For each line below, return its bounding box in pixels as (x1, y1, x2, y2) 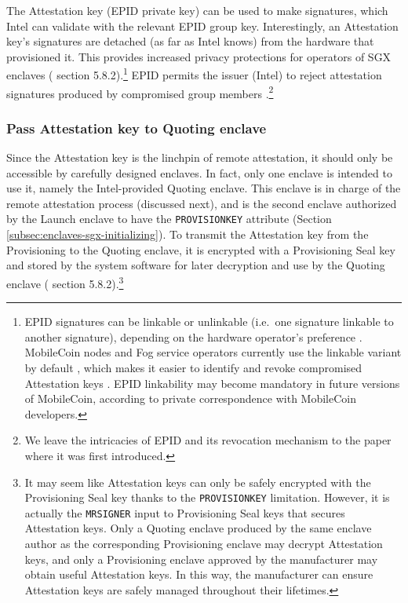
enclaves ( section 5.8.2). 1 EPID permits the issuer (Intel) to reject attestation (6, 64, 382, 83)
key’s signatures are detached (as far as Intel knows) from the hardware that (6, 33, 374, 49)
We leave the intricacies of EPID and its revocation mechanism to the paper (24, 432, 392, 448)
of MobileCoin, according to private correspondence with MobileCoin (24, 390, 357, 407)
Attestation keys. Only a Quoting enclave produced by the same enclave (24, 520, 372, 536)
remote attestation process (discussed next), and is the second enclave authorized (6, 195, 397, 211)
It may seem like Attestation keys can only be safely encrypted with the (24, 473, 371, 490)
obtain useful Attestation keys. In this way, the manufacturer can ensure (24, 566, 373, 583)
